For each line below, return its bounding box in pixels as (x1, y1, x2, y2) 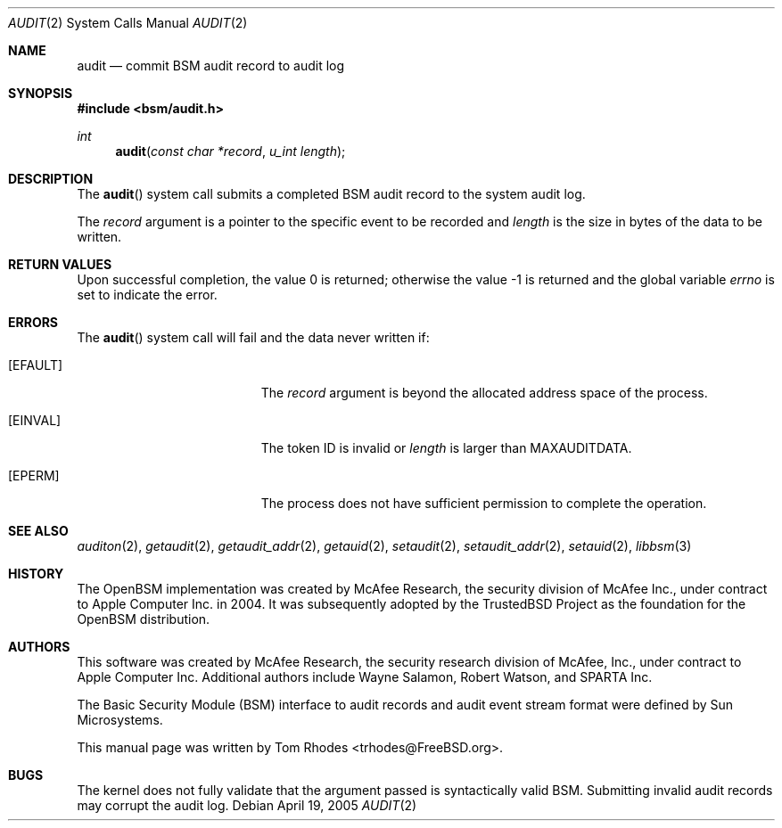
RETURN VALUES (8, 257, 112, 272)
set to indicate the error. (77, 287, 218, 302)
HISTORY (8, 566, 64, 581)
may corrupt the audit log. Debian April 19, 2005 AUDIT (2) (77, 798, 417, 813)
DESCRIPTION (8, 171, 94, 186)
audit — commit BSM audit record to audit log (77, 58, 345, 73)
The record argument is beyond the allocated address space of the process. (260, 385, 708, 400)
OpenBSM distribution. (77, 611, 210, 627)
